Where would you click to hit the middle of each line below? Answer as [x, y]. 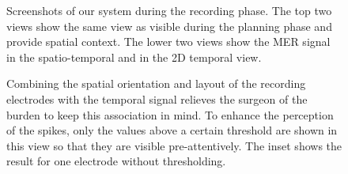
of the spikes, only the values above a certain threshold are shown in [172, 130]
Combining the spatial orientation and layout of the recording [156, 83]
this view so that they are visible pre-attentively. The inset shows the [174, 145]
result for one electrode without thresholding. [116, 161]
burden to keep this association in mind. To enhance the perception [170, 114]
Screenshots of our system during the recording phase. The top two [169, 10]
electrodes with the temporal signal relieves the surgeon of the [157, 98]
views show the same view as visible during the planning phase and [169, 26]
